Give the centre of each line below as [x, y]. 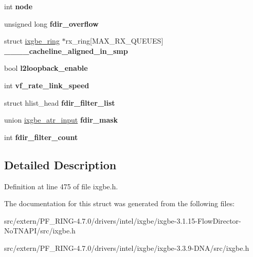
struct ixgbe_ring [32, 41]
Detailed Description [60, 164]
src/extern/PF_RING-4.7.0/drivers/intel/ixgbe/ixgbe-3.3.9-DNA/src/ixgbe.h [127, 248]
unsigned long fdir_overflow [51, 23]
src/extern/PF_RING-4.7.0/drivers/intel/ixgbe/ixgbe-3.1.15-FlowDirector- [123, 220]
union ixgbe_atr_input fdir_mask [61, 120]
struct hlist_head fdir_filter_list [60, 102]
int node [19, 6]
